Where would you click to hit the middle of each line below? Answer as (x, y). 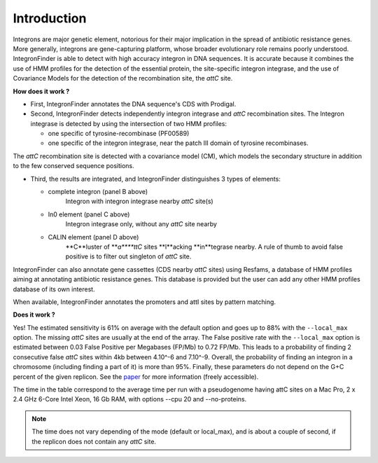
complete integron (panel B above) (98, 192)
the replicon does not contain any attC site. (94, 441)
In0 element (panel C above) (89, 214)
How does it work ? (41, 91)
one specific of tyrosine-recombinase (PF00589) (119, 134)
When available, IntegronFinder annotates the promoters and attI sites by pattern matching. (145, 302)
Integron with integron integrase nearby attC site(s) (139, 201)
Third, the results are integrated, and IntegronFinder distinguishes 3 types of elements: (156, 179)
